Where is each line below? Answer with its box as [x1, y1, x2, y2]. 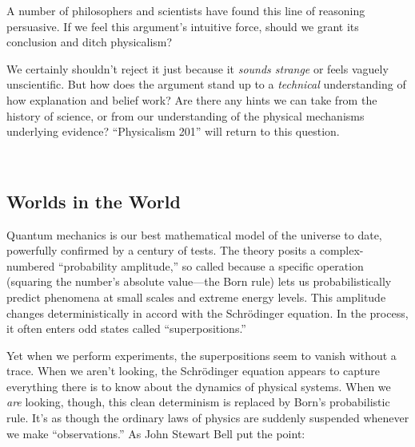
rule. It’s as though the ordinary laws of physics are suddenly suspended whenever [6, 409, 409, 426]
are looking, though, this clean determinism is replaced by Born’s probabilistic [6, 394, 390, 410]
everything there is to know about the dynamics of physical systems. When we [6, 378, 391, 394]
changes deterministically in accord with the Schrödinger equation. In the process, [6, 304, 409, 321]
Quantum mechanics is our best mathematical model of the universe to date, [6, 226, 382, 243]
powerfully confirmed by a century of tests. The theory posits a [6, 242, 317, 259]
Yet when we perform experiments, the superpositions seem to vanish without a [6, 346, 397, 363]
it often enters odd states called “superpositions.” [6, 320, 246, 337]
